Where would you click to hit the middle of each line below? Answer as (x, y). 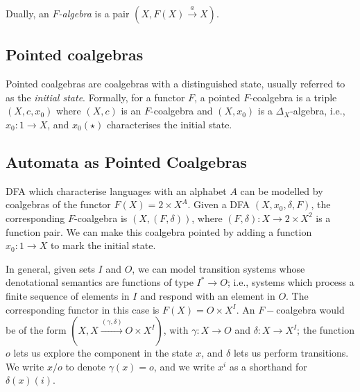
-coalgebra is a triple (293, 97)
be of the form (36, 330)
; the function (326, 330)
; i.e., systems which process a (291, 282)
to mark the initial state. (103, 245)
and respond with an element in (208, 295)
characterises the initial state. (169, 124)
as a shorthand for (268, 366)
